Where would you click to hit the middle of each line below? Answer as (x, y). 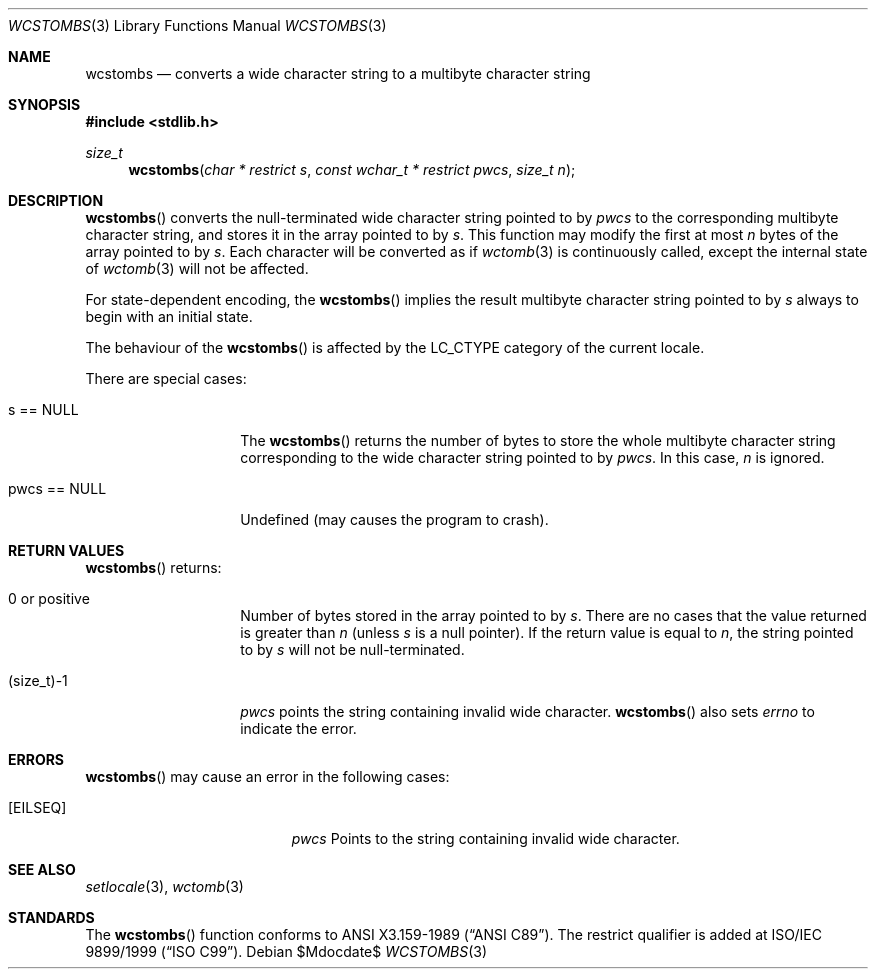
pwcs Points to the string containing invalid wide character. (485, 838)
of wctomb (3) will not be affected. (197, 268)
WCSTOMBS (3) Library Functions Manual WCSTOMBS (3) (197, 25)
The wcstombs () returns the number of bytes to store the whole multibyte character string (538, 440)
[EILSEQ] (37, 807)
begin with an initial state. (169, 316)
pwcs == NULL (57, 488)
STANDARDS (51, 917)
